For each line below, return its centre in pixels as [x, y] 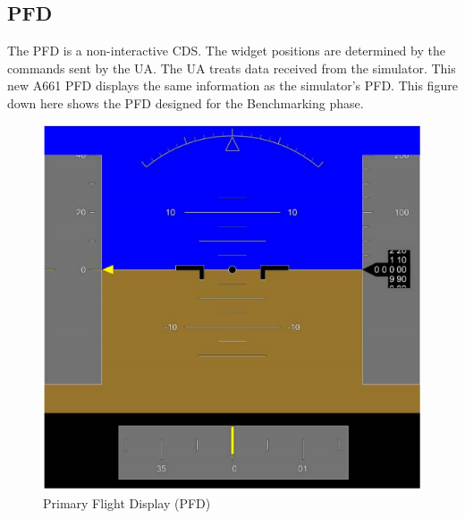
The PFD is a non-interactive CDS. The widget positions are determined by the [226, 51]
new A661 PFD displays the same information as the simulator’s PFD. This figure [232, 85]
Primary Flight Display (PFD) [127, 503]
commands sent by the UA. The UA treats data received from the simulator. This [232, 68]
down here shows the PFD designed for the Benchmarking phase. [186, 102]
